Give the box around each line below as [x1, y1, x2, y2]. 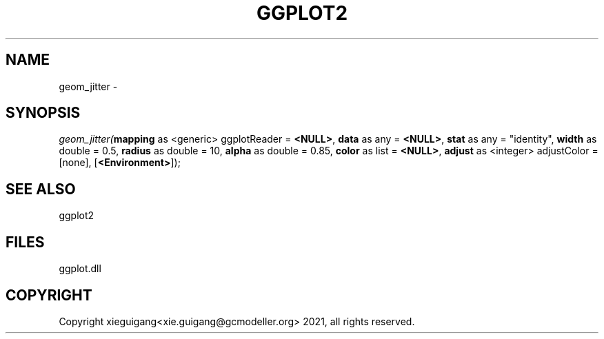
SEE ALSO [6, 180, 76, 198]
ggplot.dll [59, 263, 101, 275]
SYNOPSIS [6, 104, 81, 122]
